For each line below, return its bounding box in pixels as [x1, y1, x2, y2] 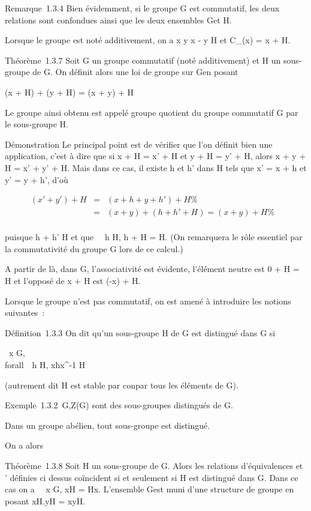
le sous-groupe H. [5, 118, 68, 130]
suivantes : [5, 306, 45, 319]
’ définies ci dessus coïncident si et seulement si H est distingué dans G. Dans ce [5, 471, 298, 483]
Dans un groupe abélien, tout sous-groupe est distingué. [5, 419, 210, 431]
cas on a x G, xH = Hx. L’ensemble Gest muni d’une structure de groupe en [5, 483, 294, 495]
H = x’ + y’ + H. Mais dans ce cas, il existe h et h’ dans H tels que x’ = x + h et [5, 161, 307, 174]
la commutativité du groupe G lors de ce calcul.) [5, 242, 183, 255]
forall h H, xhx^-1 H [5, 358, 86, 370]
